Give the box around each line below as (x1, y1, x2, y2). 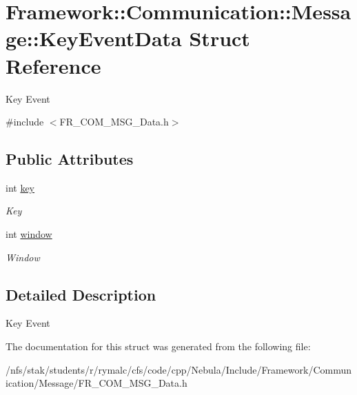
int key (6, 180, 35, 194)
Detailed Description (6, 283, 156, 305)
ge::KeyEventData (6, 24, 182, 52)
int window (6, 227, 52, 241)
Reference (6, 51, 101, 79)
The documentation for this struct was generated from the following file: (6, 339, 311, 354)
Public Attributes (6, 148, 134, 170)
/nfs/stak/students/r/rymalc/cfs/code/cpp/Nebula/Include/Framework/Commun (6, 362, 352, 376)
